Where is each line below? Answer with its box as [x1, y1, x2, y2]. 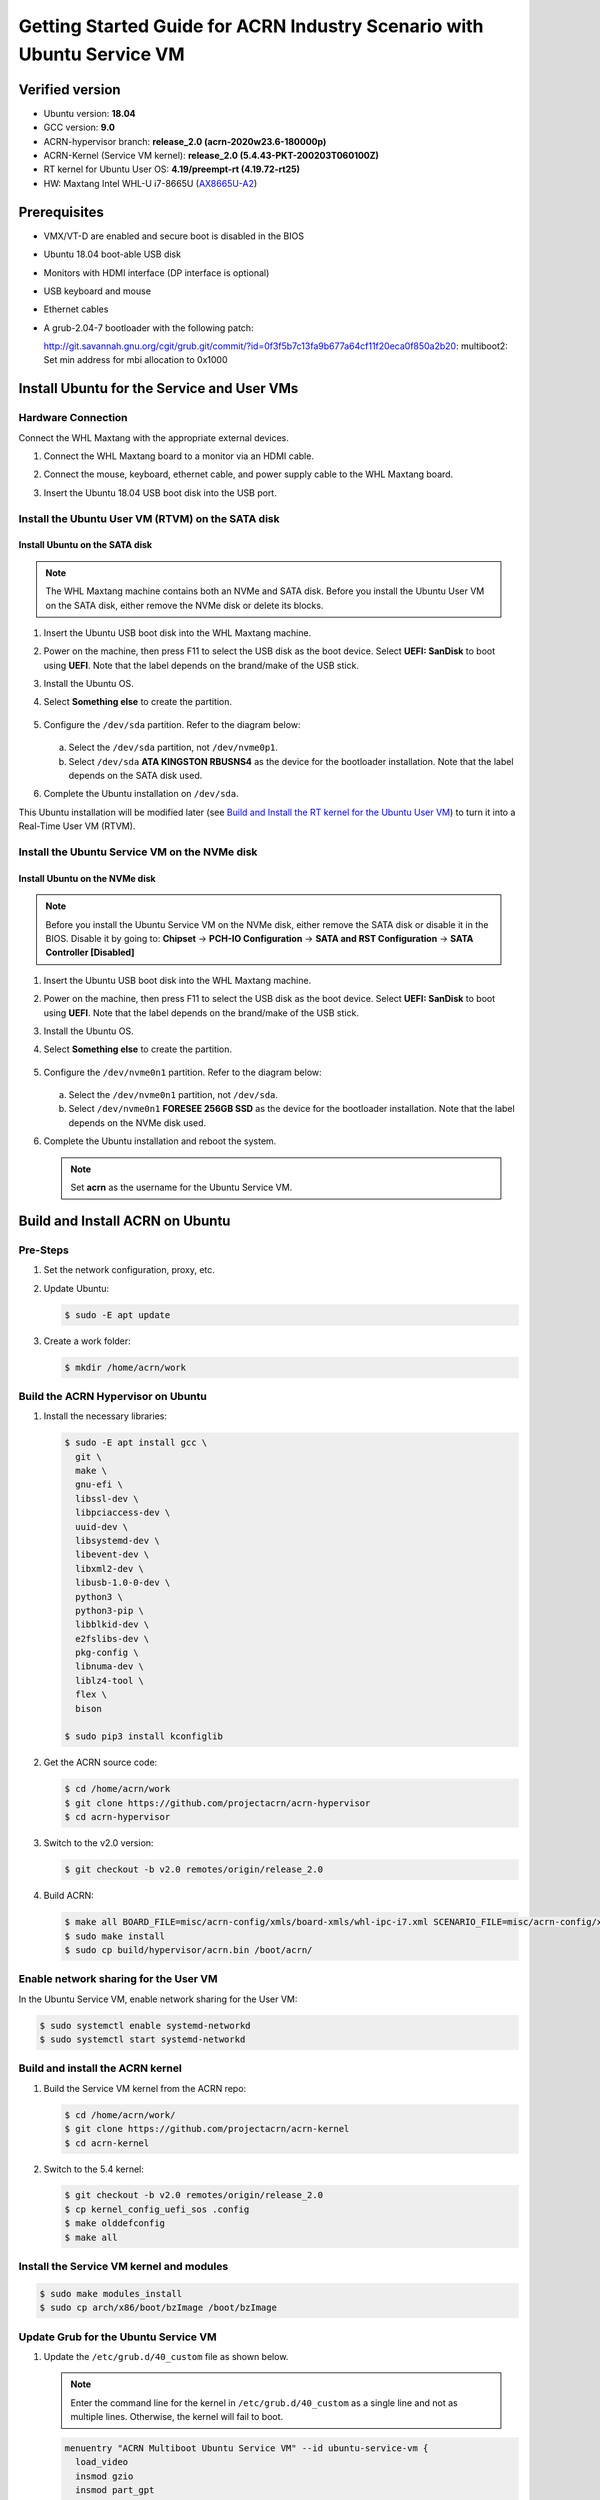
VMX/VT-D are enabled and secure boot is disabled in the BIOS [43, 230, 305, 242]
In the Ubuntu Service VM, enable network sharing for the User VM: [18, 1993, 298, 2005]
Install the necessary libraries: [43, 1410, 168, 1422]
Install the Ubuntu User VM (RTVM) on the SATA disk [18, 511, 280, 525]
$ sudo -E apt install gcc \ [64, 1437, 208, 1449]
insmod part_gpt [75, 2485, 155, 2496]
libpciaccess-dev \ [75, 1507, 171, 1519]
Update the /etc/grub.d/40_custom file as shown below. [43, 2350, 289, 2362]
